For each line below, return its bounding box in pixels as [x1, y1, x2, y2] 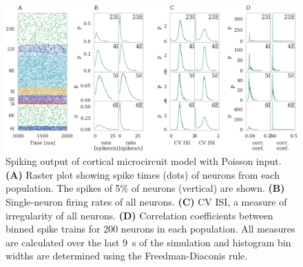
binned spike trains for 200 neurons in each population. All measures [6, 221, 295, 236]
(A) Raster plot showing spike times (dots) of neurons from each [6, 167, 280, 181]
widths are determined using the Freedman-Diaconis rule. [6, 248, 248, 263]
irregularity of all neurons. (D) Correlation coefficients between [6, 208, 273, 222]
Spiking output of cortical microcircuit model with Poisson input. [6, 154, 282, 168]
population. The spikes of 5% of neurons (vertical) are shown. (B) [6, 181, 285, 195]
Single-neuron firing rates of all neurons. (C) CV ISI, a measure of [6, 194, 287, 208]
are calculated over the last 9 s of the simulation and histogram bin [6, 235, 291, 249]
